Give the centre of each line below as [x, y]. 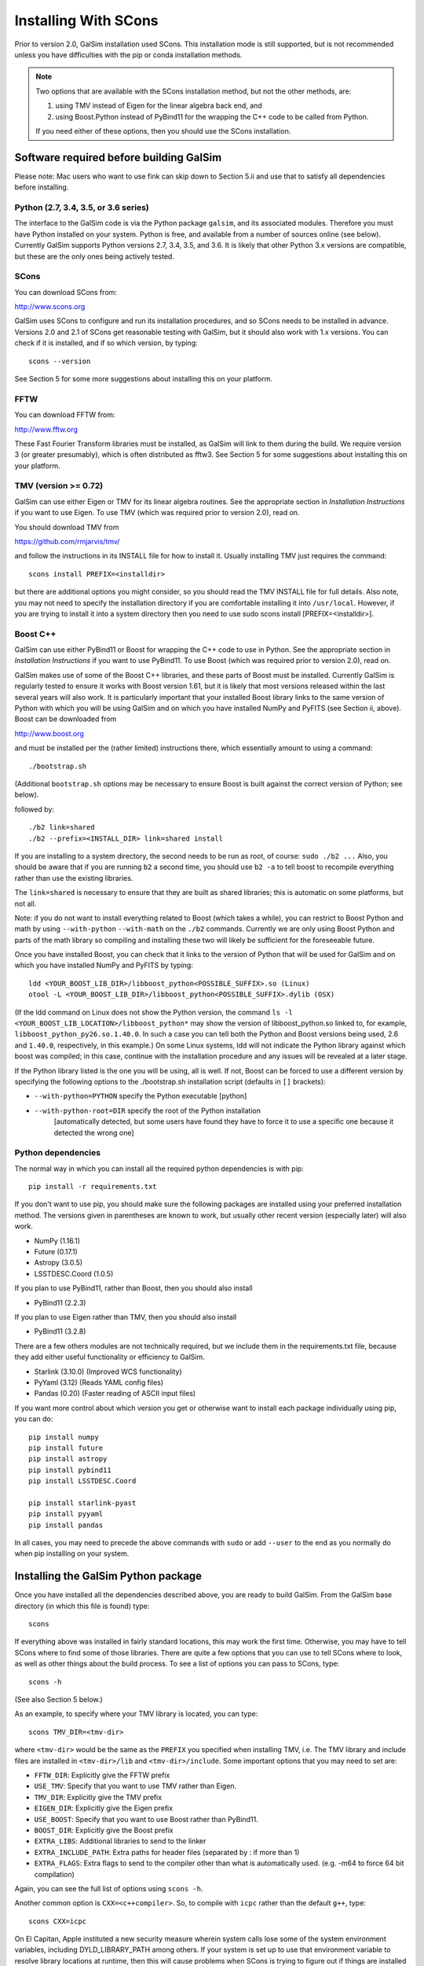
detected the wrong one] [94, 1132]
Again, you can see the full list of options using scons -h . [109, 1888]
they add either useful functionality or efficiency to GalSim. [110, 1357]
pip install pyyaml [66, 1514]
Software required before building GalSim [118, 157]
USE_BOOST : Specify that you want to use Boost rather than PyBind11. [146, 1819]
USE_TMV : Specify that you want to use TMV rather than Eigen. [135, 1786]
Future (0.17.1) [56, 1252]
